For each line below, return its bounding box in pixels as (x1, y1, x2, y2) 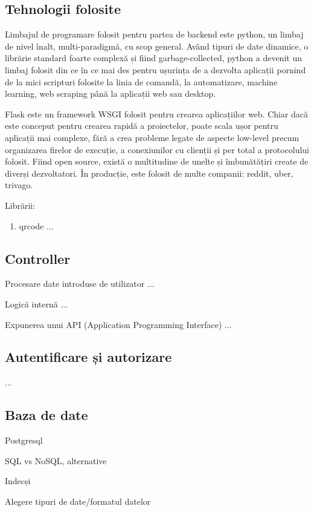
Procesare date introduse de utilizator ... (5, 277, 155, 290)
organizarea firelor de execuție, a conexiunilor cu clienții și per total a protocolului (5, 143, 309, 156)
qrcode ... (19, 219, 54, 232)
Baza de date (5, 405, 88, 424)
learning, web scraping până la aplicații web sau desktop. (5, 87, 216, 100)
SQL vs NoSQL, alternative (5, 454, 107, 467)
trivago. (5, 179, 33, 191)
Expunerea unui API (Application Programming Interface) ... (5, 318, 232, 330)
